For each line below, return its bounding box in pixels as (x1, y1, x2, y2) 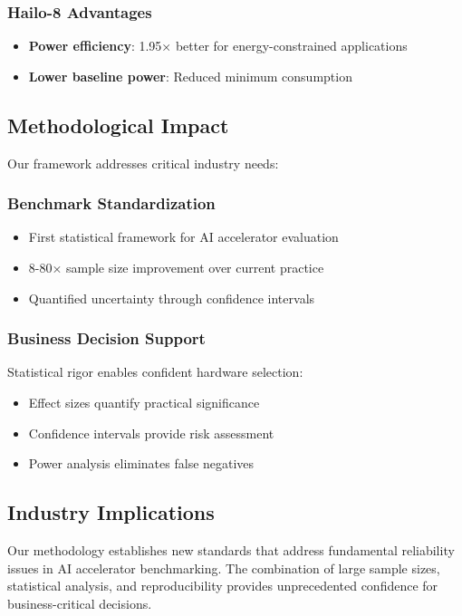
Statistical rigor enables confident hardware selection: (7, 362, 303, 381)
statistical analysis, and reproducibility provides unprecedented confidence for (7, 576, 438, 595)
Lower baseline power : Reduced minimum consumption (28, 66, 352, 85)
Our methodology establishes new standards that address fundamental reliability (7, 541, 455, 559)
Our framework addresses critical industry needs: (7, 153, 279, 172)
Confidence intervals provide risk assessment (28, 423, 274, 442)
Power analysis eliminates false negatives (28, 454, 255, 473)
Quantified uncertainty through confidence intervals (28, 288, 315, 307)
